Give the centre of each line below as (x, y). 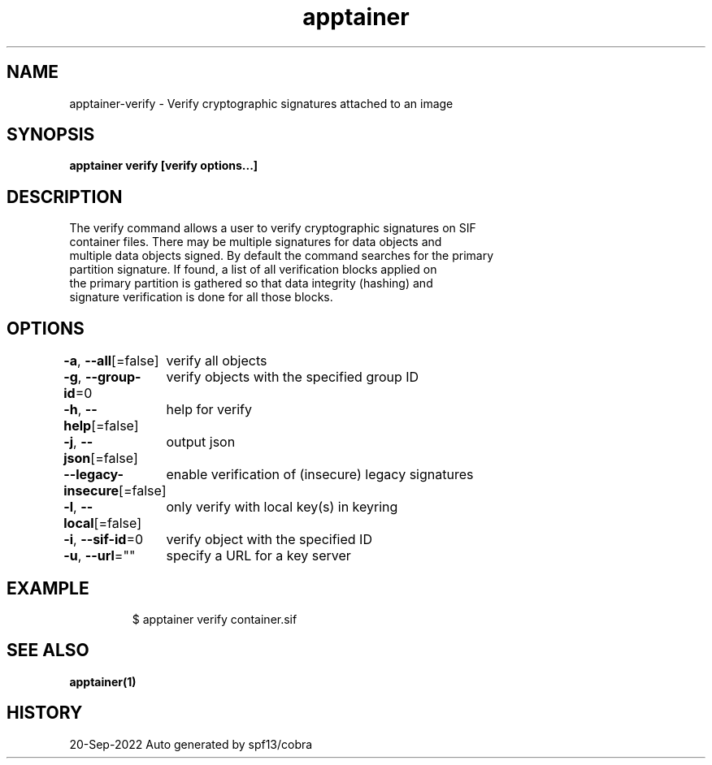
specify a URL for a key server (258, 556)
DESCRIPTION (65, 197)
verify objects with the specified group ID (293, 377)
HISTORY (45, 713)
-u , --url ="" (100, 556)
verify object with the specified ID (269, 540)
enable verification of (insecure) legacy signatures (320, 475)
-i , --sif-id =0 (104, 540)
